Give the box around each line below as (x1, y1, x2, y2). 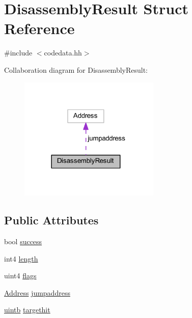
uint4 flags (4, 270, 37, 281)
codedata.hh (44, 47, 82, 58)
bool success (4, 236, 42, 246)
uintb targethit (4, 304, 50, 315)
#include (4, 47, 33, 58)
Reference (4, 18, 75, 39)
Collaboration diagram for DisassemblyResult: (4, 64, 148, 75)
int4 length (4, 253, 38, 264)
